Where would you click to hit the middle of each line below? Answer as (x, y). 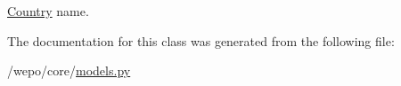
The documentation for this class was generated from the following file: (201, 40)
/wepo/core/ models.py (69, 70)
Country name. (48, 11)
